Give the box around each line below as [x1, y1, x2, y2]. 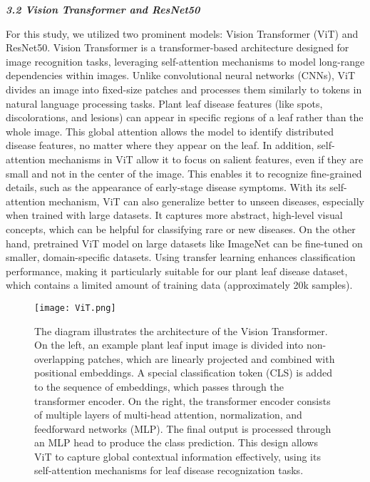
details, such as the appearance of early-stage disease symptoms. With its [6, 180, 327, 195]
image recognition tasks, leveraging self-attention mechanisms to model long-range [6, 53, 365, 68]
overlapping [34, 351, 85, 366]
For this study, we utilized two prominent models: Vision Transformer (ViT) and [6, 26, 359, 41]
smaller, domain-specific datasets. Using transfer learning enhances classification [6, 250, 356, 265]
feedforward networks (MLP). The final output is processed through [34, 421, 332, 436]
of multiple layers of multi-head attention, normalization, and [34, 407, 302, 422]
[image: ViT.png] [34, 302, 116, 313]
